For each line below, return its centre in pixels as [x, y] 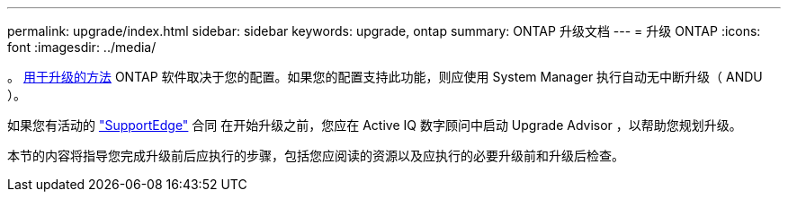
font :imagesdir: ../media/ [82, 47]
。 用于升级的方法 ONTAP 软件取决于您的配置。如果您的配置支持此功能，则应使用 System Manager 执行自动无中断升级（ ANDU [385, 77]
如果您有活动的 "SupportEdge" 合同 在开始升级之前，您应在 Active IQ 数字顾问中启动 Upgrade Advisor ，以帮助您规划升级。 [375, 125]
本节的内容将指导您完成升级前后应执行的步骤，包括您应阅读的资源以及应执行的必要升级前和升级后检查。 [316, 156]
